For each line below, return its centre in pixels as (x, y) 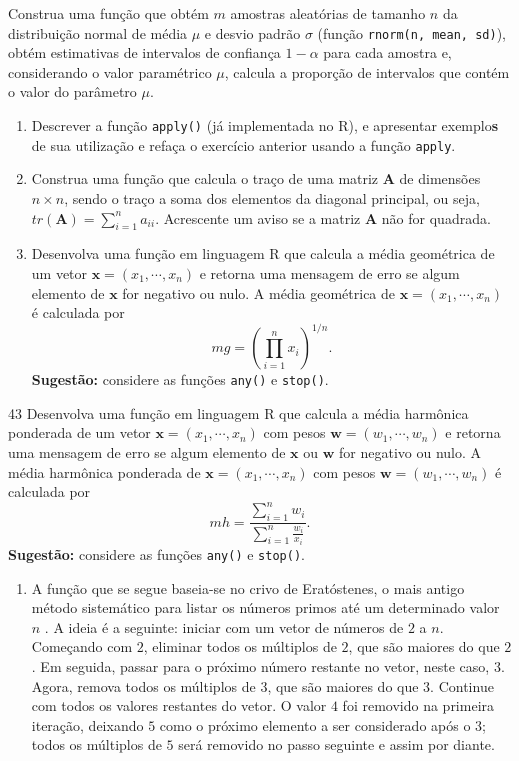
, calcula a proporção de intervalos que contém (367, 71)
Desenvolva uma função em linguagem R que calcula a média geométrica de (263, 253)
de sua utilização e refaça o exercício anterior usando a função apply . (243, 144)
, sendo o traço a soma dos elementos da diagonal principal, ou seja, (272, 197)
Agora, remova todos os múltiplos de (143, 685)
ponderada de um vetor (79, 432)
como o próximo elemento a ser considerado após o (315, 724)
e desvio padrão (252, 32)
